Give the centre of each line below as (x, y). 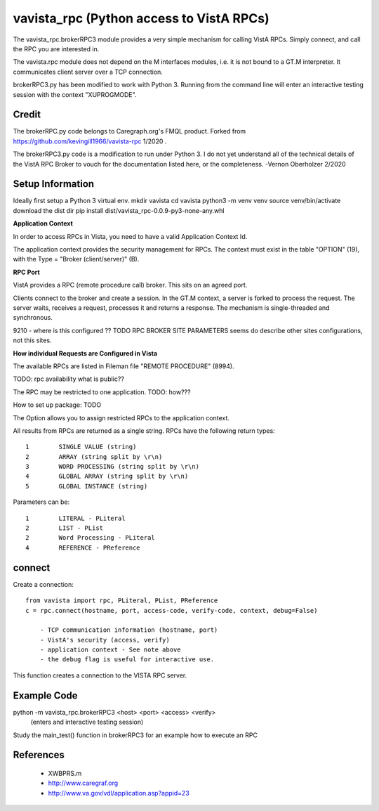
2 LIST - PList (65, 528)
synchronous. (33, 318)
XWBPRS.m (65, 773)
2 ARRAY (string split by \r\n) (94, 456)
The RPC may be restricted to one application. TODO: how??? (102, 392)
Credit (27, 115)
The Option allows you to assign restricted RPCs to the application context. (121, 417)
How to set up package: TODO (57, 405)
